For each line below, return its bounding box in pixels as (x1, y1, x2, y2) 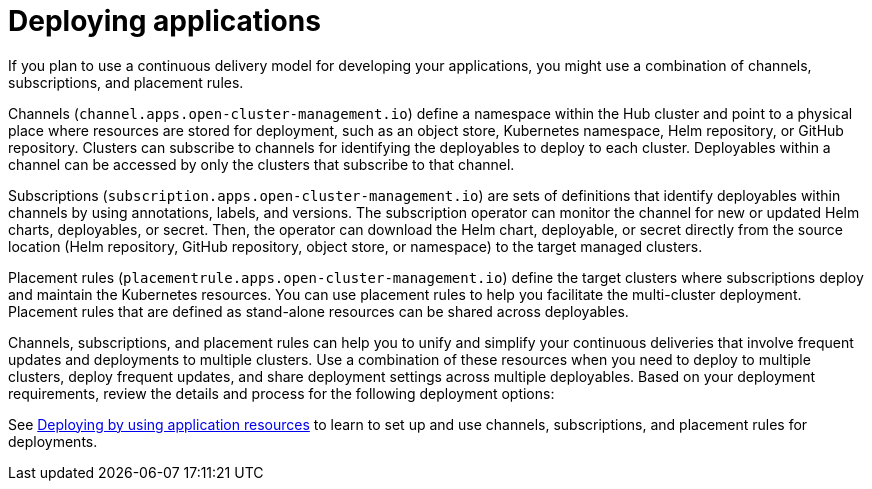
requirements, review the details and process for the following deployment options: (8, 384, 555, 402)
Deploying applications (8, 4, 321, 38)
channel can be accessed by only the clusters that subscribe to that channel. (8, 155, 515, 173)
